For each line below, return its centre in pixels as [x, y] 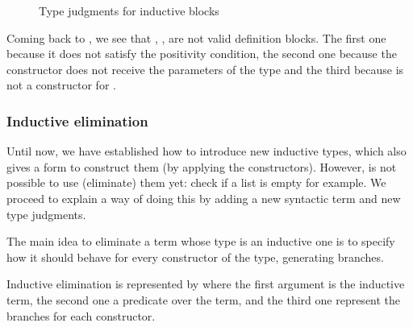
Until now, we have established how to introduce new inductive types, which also [206, 151]
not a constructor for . [61, 85]
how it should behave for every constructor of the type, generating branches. [195, 257]
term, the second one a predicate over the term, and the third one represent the [204, 299]
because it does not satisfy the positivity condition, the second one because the [202, 54]
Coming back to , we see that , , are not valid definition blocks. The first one [196, 37]
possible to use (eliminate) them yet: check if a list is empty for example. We [196, 182]
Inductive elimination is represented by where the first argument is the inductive [206, 284]
